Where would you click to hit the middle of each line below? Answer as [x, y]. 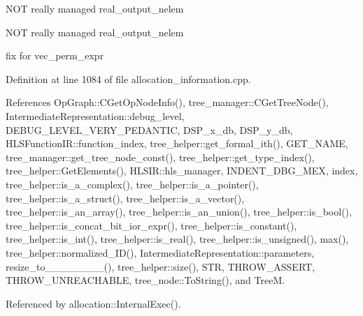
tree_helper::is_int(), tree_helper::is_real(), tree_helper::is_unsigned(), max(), [177, 239]
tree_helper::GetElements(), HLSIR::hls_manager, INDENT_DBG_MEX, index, [182, 171]
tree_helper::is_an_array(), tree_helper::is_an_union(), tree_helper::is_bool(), [179, 212]
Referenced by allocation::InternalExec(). [93, 303]
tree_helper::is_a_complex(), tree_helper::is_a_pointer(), [132, 184]
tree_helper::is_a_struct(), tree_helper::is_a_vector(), [125, 198]
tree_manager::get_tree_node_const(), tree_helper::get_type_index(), [160, 157]
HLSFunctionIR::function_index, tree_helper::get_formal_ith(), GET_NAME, [177, 143]
